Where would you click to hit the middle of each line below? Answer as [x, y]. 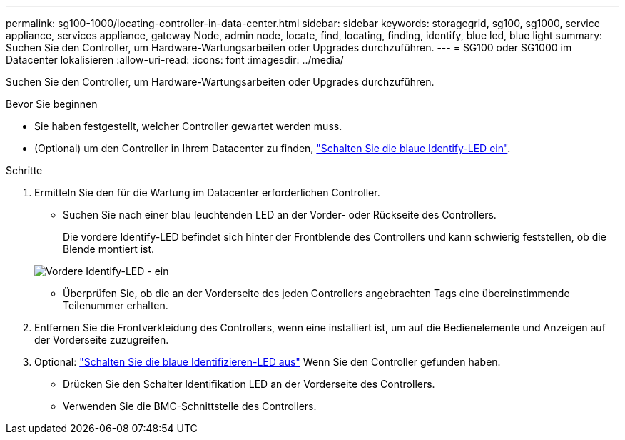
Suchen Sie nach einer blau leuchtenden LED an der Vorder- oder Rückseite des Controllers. [280, 215]
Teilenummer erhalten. [116, 305]
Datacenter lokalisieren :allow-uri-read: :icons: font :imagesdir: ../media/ [175, 60]
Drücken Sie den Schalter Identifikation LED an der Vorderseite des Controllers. [249, 384]
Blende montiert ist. [109, 249]
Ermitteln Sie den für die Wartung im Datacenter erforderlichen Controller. [207, 192]
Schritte [24, 170]
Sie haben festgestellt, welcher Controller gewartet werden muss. [188, 126]
